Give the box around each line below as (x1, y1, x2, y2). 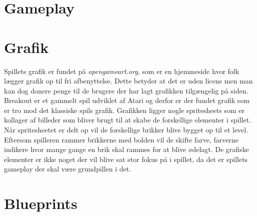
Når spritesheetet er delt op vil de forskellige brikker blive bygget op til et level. (4, 124, 248, 135)
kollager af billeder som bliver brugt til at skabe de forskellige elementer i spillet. (4, 114, 251, 125)
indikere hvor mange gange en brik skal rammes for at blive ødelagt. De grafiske (4, 144, 249, 154)
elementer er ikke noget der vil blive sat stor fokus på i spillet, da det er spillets (4, 153, 248, 164)
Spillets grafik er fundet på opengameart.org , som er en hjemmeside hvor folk (4, 65, 239, 76)
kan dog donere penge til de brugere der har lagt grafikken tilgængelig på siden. (4, 85, 248, 95)
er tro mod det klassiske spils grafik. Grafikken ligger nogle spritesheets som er (4, 104, 244, 115)
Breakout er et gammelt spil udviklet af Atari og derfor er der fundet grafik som (4, 95, 250, 105)
